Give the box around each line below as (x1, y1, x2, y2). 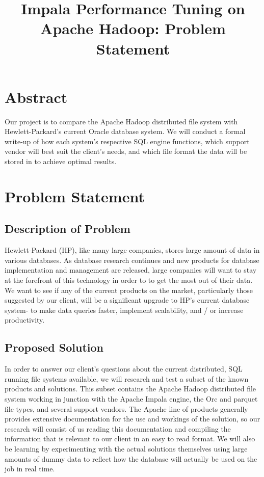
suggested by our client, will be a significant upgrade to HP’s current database (5, 295, 250, 305)
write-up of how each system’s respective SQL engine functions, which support (5, 136, 250, 146)
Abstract (5, 86, 68, 107)
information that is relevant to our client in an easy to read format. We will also (5, 433, 255, 444)
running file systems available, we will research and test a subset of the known (5, 373, 249, 384)
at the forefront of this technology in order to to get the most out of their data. (5, 275, 253, 285)
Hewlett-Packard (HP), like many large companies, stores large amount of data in (5, 245, 260, 255)
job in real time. (5, 463, 55, 474)
